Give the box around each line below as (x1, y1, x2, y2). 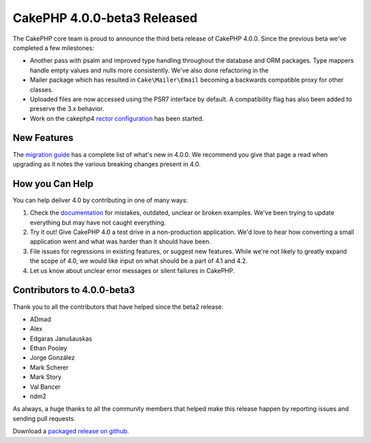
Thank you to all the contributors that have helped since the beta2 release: (12, 303, 224, 311)
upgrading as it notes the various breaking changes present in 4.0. (12, 160, 201, 168)
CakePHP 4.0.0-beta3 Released (12, 10, 198, 25)
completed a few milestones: (12, 43, 95, 52)
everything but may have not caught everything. (30, 218, 166, 226)
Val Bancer (30, 382, 61, 391)
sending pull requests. (12, 414, 76, 422)
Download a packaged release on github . (12, 427, 130, 435)
